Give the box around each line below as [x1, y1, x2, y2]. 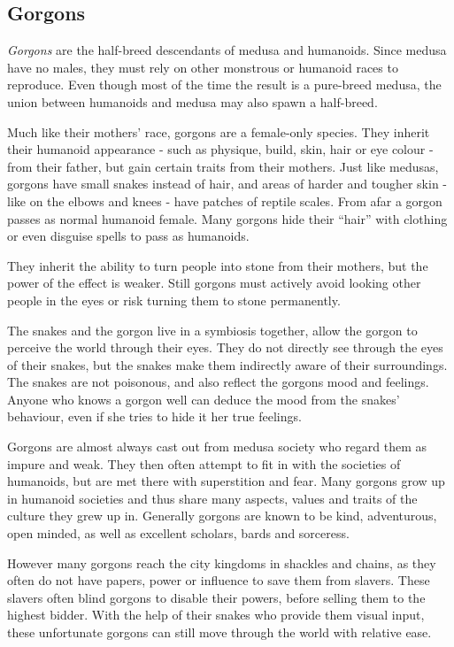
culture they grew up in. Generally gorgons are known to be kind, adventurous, [7, 506, 437, 525]
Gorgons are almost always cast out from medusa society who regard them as [7, 437, 427, 456]
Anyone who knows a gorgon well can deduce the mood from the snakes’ [7, 389, 400, 408]
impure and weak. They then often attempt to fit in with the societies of [7, 454, 401, 473]
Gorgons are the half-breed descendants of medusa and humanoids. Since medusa [7, 41, 447, 59]
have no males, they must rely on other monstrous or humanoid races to [7, 58, 398, 76]
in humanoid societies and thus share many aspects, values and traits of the [7, 489, 418, 507]
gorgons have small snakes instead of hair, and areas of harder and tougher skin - [7, 174, 447, 193]
